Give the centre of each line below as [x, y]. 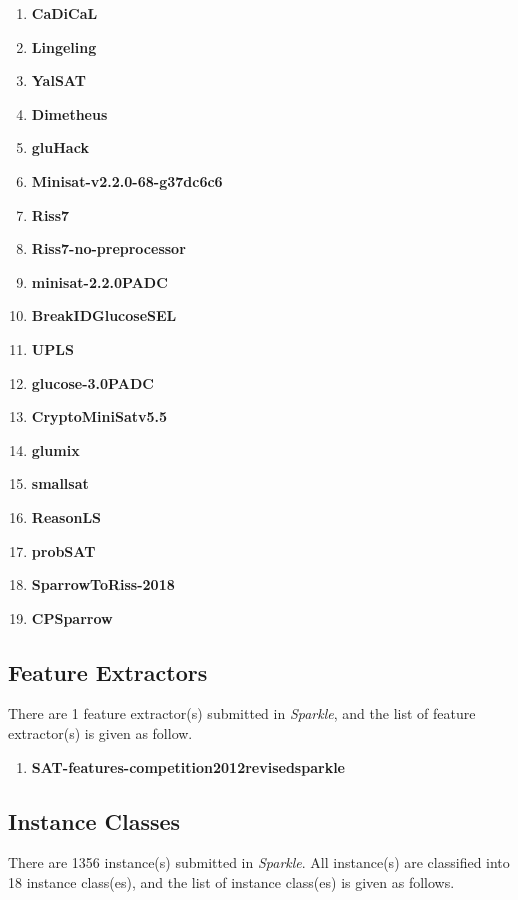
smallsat [60, 483]
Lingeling [64, 46]
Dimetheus [69, 113]
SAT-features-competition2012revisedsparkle [188, 766]
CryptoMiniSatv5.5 [99, 416]
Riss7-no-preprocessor [108, 248]
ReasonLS [66, 516]
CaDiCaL [64, 13]
